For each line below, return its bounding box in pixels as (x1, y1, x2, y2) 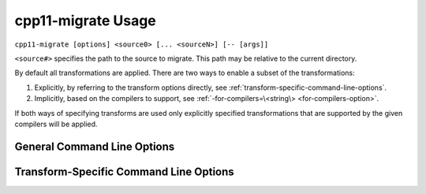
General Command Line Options (14, 140, 175, 153)
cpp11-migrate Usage (14, 12, 157, 29)
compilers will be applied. (14, 119, 98, 129)
